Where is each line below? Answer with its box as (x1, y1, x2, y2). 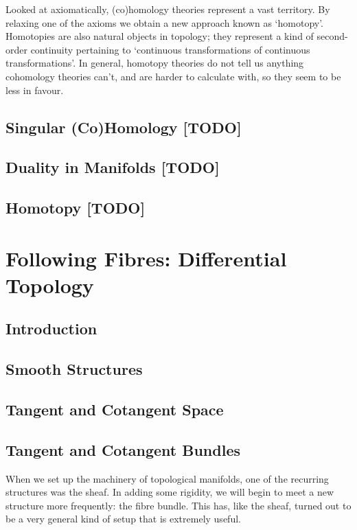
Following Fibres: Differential (5, 244, 287, 272)
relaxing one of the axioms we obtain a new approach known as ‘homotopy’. (5, 15, 324, 30)
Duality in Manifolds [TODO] (5, 157, 220, 178)
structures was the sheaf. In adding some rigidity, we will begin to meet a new (5, 485, 334, 499)
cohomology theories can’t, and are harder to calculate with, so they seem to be (5, 69, 341, 83)
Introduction (5, 318, 97, 339)
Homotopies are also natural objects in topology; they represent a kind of (5, 29, 314, 43)
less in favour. (5, 82, 64, 97)
